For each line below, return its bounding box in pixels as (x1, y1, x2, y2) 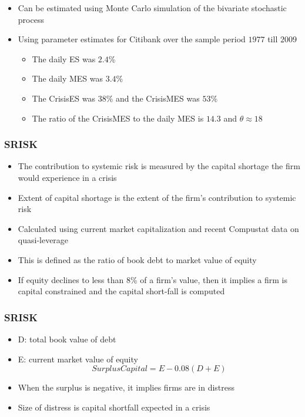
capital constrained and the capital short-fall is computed (18, 285, 225, 297)
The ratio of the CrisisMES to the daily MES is (32, 112, 204, 124)
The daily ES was (32, 52, 96, 65)
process (18, 13, 44, 25)
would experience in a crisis (18, 171, 117, 183)
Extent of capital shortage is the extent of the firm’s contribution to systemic (18, 191, 296, 203)
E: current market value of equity (18, 352, 138, 365)
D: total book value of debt (18, 332, 116, 345)
